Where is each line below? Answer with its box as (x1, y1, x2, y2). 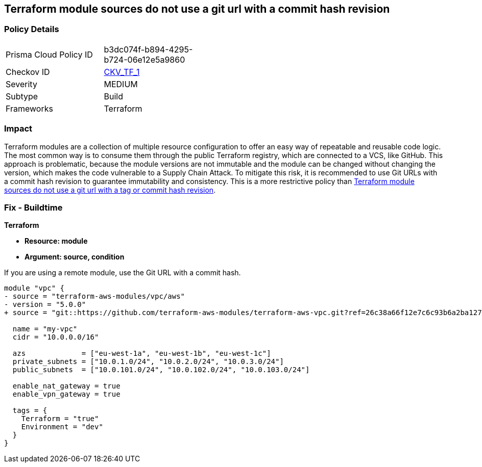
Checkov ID (6, 66, 50, 77)
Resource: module (25, 237, 88, 246)
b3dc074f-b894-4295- (104, 44, 193, 55)
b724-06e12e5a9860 (104, 54, 185, 65)
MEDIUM (104, 79, 138, 89)
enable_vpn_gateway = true (12, 390, 120, 399)
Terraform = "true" (21, 414, 99, 423)
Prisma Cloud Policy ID (6, 49, 93, 60)
